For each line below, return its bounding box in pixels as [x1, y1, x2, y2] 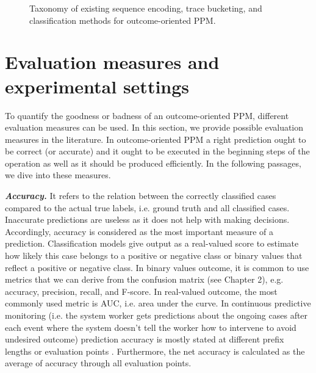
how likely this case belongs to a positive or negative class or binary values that [5, 249, 303, 262]
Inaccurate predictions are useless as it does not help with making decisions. [5, 213, 290, 226]
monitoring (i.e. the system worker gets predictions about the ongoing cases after [5, 309, 308, 321]
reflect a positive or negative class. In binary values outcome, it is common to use [5, 261, 309, 273]
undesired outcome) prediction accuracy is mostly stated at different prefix [5, 333, 284, 346]
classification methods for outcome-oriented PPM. [29, 13, 216, 26]
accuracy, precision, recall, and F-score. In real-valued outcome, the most [5, 284, 278, 297]
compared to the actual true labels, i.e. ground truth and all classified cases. [5, 201, 290, 214]
